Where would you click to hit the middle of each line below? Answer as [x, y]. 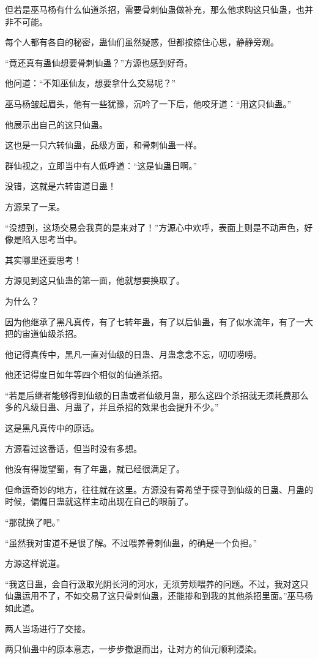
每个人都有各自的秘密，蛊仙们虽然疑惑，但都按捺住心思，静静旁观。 [142, 42]
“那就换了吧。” [33, 522]
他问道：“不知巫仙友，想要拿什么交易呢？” [91, 83]
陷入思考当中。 [52, 239]
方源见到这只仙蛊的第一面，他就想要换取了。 [95, 280]
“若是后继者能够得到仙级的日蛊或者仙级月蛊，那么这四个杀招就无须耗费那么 [157, 395]
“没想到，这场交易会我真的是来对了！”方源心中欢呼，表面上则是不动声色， [155, 227]
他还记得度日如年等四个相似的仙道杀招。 [86, 375]
